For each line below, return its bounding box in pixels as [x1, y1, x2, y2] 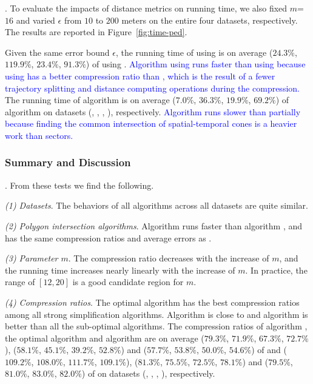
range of [5, 275, 35, 288]
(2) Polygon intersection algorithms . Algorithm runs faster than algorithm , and [5, 219, 303, 232]
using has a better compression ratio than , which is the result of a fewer [5, 69, 275, 82]
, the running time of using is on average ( [115, 45, 273, 58]
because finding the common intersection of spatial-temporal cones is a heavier [5, 117, 297, 130]
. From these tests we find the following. [5, 178, 154, 191]
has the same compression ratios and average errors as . [5, 231, 212, 244]
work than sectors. [5, 129, 73, 141]
